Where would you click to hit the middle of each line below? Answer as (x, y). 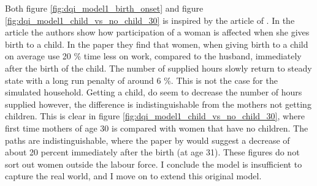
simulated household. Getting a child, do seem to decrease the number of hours (154, 92)
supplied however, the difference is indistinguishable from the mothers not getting (158, 104)
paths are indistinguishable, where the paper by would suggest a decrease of (147, 140)
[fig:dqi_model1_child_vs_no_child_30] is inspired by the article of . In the (150, 20)
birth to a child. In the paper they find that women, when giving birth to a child (157, 44)
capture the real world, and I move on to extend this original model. (133, 176)
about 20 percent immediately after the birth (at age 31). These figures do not (152, 152)
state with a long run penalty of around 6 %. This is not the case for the (141, 80)
